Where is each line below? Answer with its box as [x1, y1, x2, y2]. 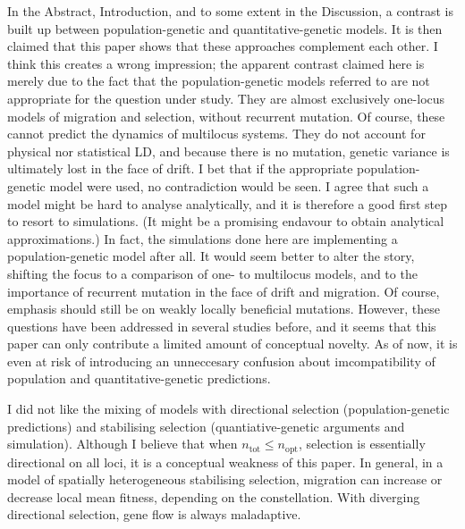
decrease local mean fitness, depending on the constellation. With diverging [7, 487, 420, 506]
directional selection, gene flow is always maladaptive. [7, 505, 301, 524]
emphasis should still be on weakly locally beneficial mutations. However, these [7, 299, 440, 318]
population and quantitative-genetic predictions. [7, 369, 271, 388]
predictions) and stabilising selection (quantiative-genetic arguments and [7, 416, 405, 435]
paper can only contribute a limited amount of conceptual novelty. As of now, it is [7, 334, 458, 353]
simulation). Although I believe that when [7, 434, 238, 453]
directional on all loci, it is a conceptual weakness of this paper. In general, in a [7, 452, 444, 471]
